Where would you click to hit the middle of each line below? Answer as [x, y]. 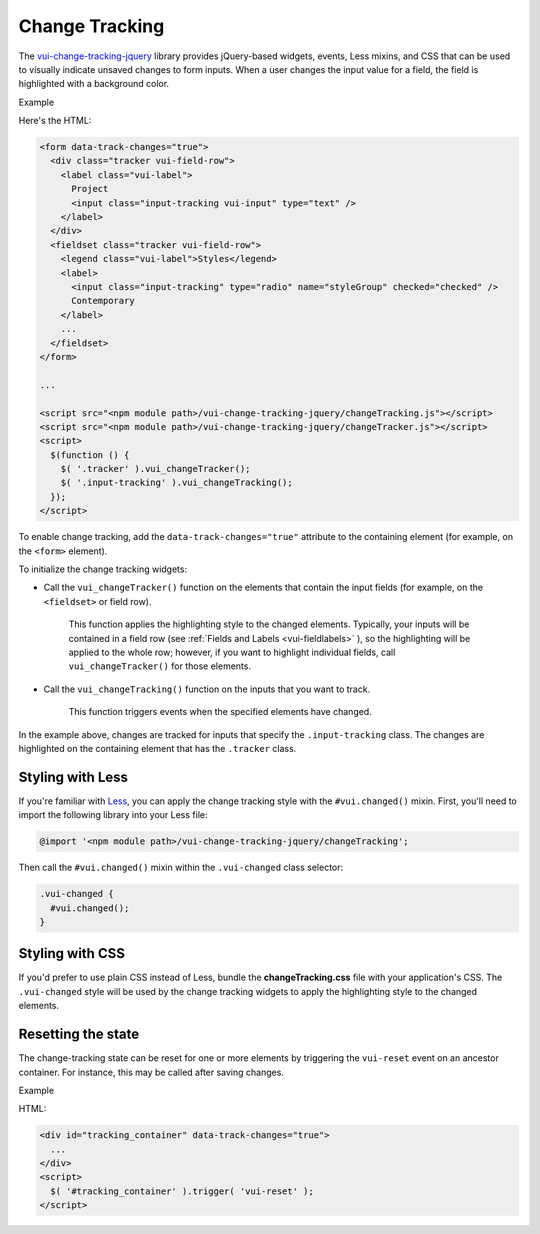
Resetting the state [79, 1034]
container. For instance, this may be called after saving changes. [151, 1072]
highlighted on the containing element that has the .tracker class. [157, 748]
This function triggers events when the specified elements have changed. [220, 712]
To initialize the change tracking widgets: [103, 569]
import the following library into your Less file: [113, 815]
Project [90, 189]
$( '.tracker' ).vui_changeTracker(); [155, 469]
